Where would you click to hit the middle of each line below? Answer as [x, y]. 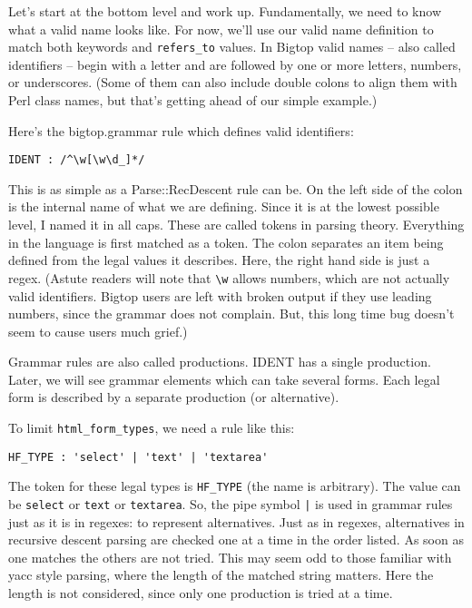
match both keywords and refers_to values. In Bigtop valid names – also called [232, 47]
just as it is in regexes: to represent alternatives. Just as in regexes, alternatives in [236, 521]
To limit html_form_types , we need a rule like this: [152, 428]
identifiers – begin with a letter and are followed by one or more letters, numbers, [235, 64]
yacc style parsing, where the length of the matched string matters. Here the [221, 575]
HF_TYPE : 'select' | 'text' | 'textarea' [138, 457]
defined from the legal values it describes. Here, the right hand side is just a [219, 260]
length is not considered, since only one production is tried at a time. [201, 593]
